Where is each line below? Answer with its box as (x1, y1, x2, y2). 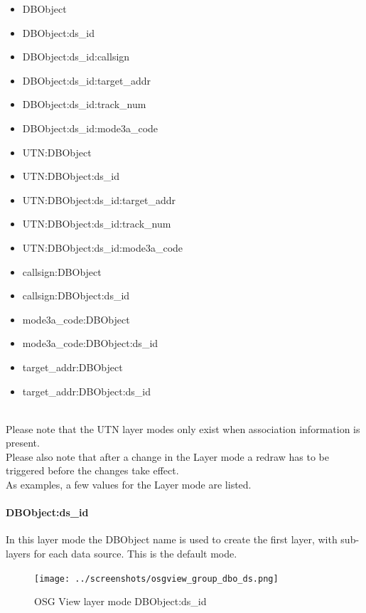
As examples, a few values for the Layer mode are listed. (6, 477, 252, 492)
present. (6, 435, 40, 450)
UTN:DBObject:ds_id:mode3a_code (22, 240, 183, 255)
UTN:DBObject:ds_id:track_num (22, 216, 171, 231)
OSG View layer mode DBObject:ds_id (34, 594, 207, 609)
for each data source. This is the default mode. (33, 546, 237, 561)
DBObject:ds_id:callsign (22, 49, 130, 64)
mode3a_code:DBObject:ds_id (22, 336, 158, 351)
